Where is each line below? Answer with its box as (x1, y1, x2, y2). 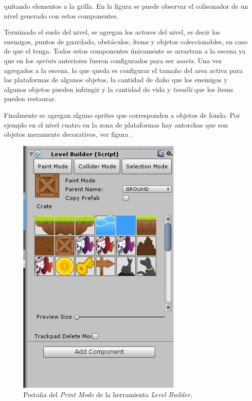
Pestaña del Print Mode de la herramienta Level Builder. (23, 389, 193, 400)
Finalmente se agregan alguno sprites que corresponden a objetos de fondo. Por (4, 109, 240, 120)
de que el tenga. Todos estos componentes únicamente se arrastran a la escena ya (4, 46, 246, 56)
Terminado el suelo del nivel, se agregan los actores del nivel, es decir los (4, 27, 220, 37)
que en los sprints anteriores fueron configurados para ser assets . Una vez (4, 55, 222, 65)
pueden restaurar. (4, 93, 56, 104)
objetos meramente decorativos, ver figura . (4, 129, 133, 139)
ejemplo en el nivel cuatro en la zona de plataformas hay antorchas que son (4, 119, 228, 129)
